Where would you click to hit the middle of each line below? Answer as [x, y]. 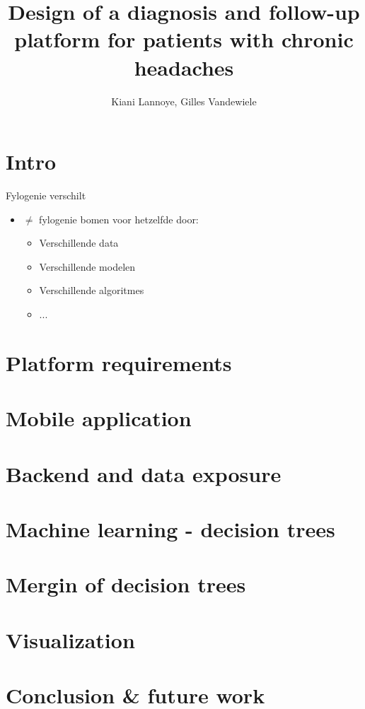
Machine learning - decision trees [170, 528]
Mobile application [99, 418]
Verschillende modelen [87, 266]
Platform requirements [119, 362]
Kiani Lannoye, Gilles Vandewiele [184, 101]
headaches [184, 67]
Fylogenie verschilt [46, 195]
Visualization [70, 639]
